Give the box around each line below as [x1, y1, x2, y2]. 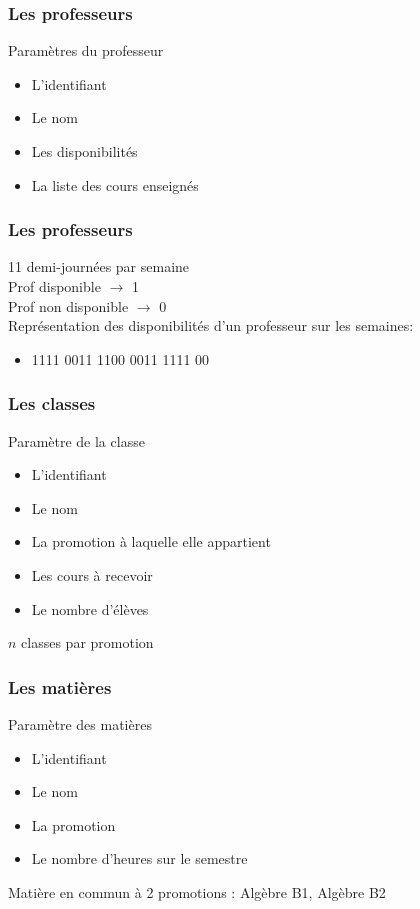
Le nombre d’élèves [31, 598, 149, 619]
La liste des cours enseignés [31, 174, 199, 195]
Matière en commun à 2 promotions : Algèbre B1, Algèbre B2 [8, 881, 386, 902]
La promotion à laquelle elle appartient [31, 531, 271, 552]
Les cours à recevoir [31, 564, 153, 585]
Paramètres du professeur [8, 40, 164, 61]
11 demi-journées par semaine [8, 256, 190, 277]
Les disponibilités [31, 141, 138, 161]
